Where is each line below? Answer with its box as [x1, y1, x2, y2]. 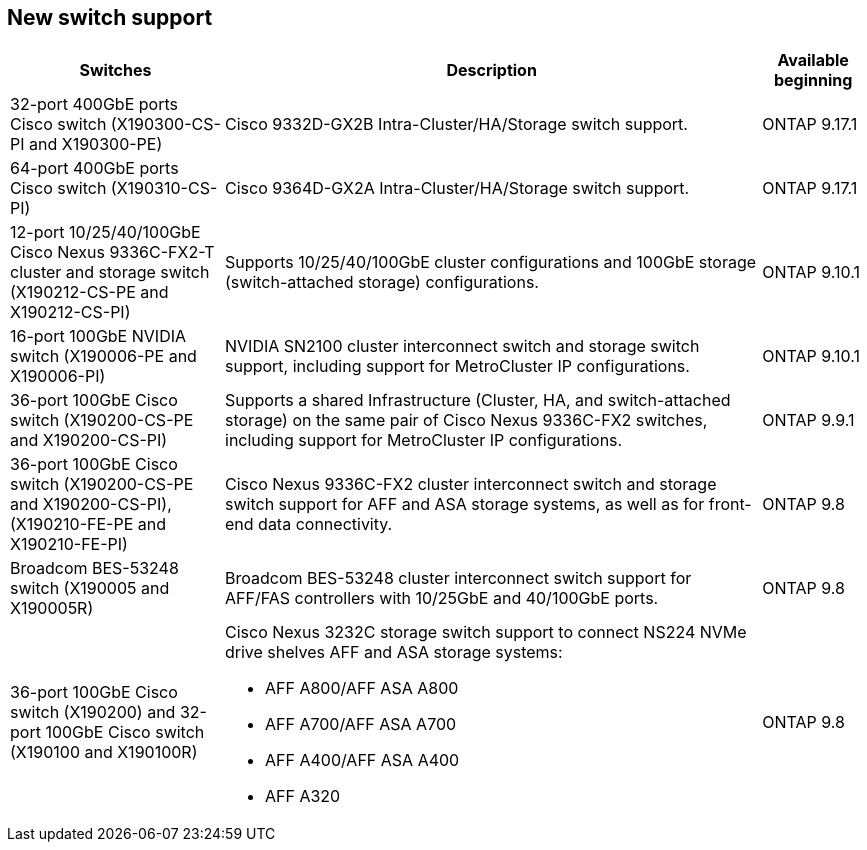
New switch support [7, 5, 213, 30]
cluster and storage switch [10, 262, 210, 283]
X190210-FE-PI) [10, 534, 128, 555]
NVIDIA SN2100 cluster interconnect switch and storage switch [225, 336, 700, 357]
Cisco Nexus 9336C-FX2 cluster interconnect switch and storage [225, 474, 717, 495]
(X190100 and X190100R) [10, 742, 198, 763]
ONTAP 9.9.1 [762, 410, 855, 431]
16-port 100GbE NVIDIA [10, 326, 187, 347]
